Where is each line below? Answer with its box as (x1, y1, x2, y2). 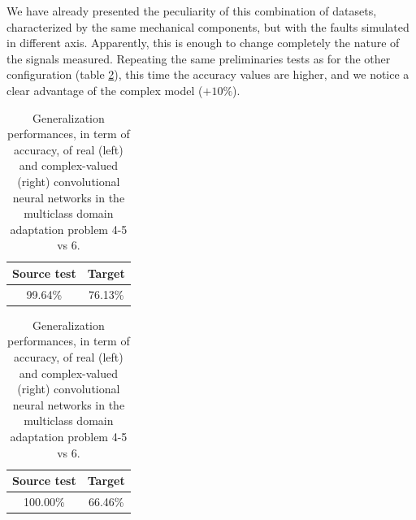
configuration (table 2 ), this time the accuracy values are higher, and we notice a (6, 66, 409, 83)
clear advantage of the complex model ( (6, 81, 203, 98)
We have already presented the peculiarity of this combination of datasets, (6, 2, 377, 19)
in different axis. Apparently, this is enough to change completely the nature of (6, 34, 400, 51)
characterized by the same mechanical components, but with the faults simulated (6, 18, 409, 35)
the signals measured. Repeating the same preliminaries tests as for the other (6, 50, 391, 67)
